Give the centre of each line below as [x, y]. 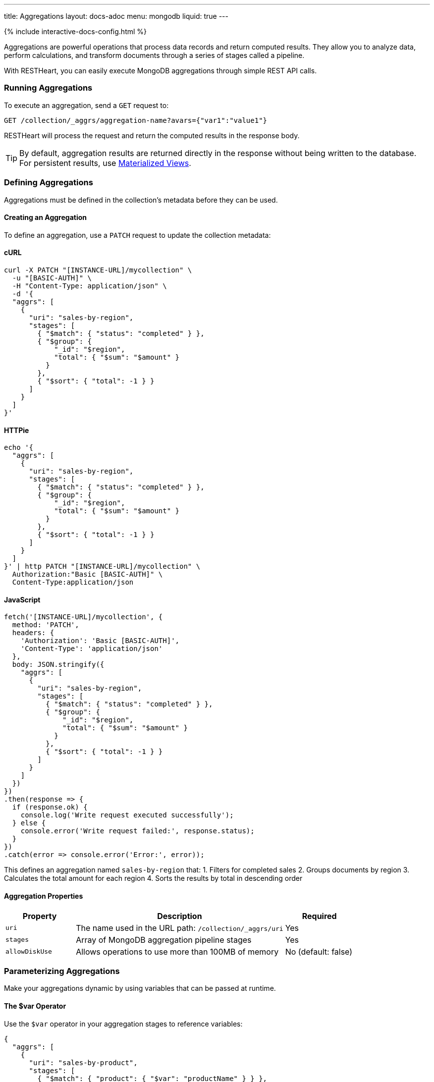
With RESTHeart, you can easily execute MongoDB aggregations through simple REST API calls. [161, 71]
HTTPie [17, 430]
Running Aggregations [48, 88]
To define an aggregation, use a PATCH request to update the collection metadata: [137, 235]
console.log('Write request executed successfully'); [127, 815]
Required [319, 916]
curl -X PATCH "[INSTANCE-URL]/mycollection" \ [98, 270]
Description [180, 916]
